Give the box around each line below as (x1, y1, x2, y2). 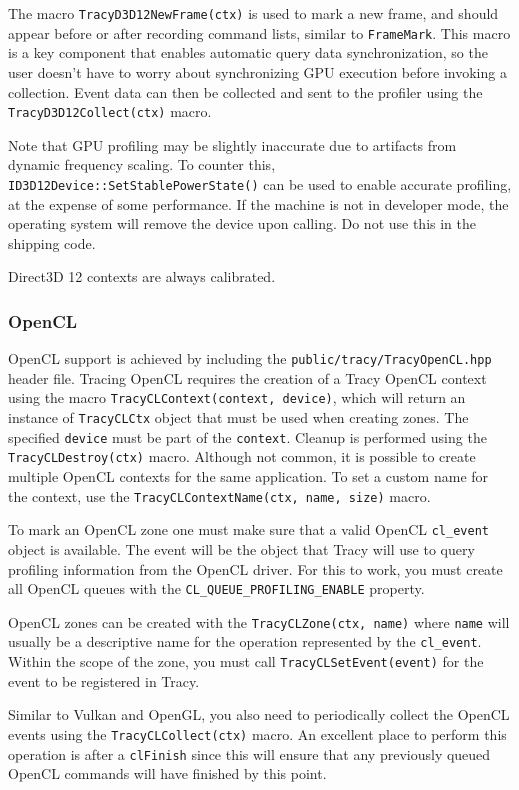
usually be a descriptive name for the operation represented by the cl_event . (8, 631, 482, 652)
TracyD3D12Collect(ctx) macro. (8, 101, 212, 122)
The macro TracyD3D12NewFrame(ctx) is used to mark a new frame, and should (8, 3, 499, 23)
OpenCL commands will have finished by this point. (8, 763, 327, 784)
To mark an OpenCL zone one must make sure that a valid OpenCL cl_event (8, 519, 489, 540)
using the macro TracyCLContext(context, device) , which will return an (8, 387, 466, 408)
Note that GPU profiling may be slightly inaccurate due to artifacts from (8, 134, 457, 155)
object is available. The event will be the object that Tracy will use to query (8, 538, 475, 559)
